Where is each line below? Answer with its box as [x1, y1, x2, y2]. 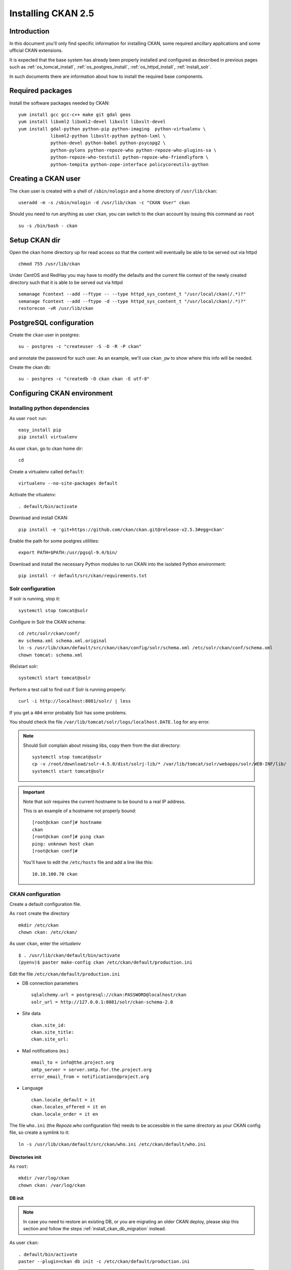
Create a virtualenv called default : [9, 468, 85, 474]
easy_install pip [18, 427, 61, 433]
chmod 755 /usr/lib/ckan [18, 261, 80, 267]
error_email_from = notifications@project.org [31, 1073, 149, 1079]
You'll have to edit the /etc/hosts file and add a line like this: [23, 859, 153, 866]
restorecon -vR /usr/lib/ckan [18, 305, 94, 311]
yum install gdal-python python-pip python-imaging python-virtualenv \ [18, 126, 206, 132]
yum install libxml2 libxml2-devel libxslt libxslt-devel [18, 119, 166, 124]
